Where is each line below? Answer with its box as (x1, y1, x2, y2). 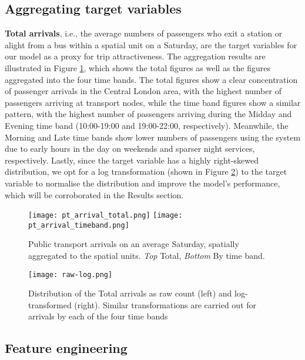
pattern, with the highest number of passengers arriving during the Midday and (5, 108, 292, 120)
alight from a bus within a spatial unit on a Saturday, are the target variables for (5, 38, 297, 51)
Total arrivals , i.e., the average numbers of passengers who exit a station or (5, 27, 283, 39)
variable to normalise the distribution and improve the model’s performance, (5, 176, 280, 189)
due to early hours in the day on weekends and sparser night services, (5, 142, 255, 155)
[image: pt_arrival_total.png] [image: (28, 211, 183, 220)
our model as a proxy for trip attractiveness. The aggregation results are (5, 50, 266, 62)
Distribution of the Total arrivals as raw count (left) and (28, 287, 232, 299)
